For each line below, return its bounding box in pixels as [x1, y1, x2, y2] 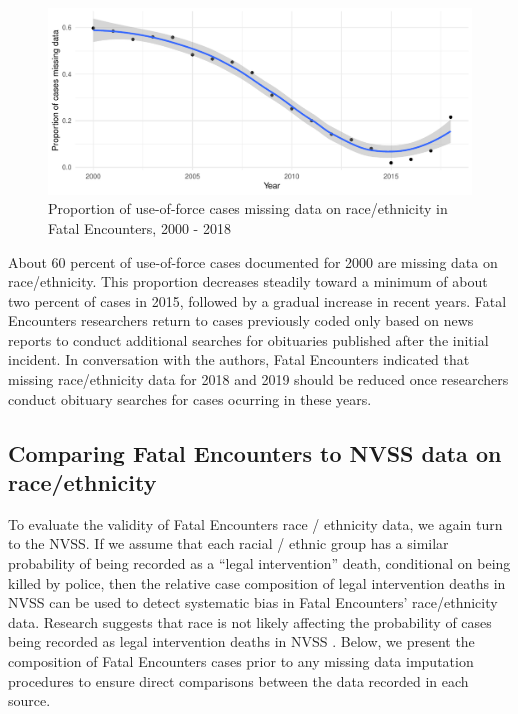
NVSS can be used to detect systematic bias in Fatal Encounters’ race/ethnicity [8, 592, 498, 613]
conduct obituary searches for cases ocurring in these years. [8, 388, 372, 409]
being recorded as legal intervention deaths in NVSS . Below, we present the [8, 631, 475, 652]
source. [8, 690, 51, 711]
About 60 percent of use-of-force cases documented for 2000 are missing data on [8, 251, 498, 272]
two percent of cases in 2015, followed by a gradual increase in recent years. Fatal [8, 290, 507, 311]
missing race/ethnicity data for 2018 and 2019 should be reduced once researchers [8, 369, 509, 390]
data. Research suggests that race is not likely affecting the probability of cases [8, 611, 492, 632]
